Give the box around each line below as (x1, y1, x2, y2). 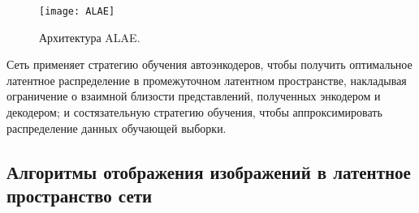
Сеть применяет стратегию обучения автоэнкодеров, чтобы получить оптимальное (6, 56, 413, 73)
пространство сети (6, 183, 153, 207)
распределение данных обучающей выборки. (6, 119, 227, 136)
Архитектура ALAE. (39, 28, 140, 45)
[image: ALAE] (39, 6, 115, 17)
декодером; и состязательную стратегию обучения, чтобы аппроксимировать (6, 104, 382, 121)
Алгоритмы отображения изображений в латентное (6, 159, 411, 184)
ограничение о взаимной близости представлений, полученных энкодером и (6, 87, 381, 104)
